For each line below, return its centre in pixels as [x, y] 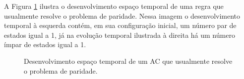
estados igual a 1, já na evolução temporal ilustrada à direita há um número [120, 35]
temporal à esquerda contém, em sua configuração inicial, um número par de [120, 25]
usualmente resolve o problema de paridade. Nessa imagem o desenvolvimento [122, 15]
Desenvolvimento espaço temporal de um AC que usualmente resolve [128, 61]
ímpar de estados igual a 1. [45, 44]
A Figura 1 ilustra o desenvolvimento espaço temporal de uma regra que [114, 6]
